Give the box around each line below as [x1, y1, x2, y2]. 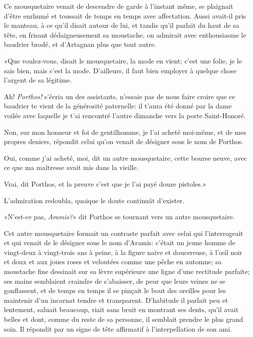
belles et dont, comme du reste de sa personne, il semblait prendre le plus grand [4, 314, 243, 324]
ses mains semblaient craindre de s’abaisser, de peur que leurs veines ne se [4, 275, 226, 286]
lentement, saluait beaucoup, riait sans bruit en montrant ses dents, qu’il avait [4, 304, 239, 315]
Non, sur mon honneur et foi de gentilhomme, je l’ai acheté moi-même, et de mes [4, 126, 246, 137]
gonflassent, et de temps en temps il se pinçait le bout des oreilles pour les [4, 285, 226, 295]
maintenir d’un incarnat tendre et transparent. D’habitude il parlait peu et [4, 295, 228, 305]
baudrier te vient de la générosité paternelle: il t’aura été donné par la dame [4, 101, 232, 111]
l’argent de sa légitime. [4, 75, 72, 85]
